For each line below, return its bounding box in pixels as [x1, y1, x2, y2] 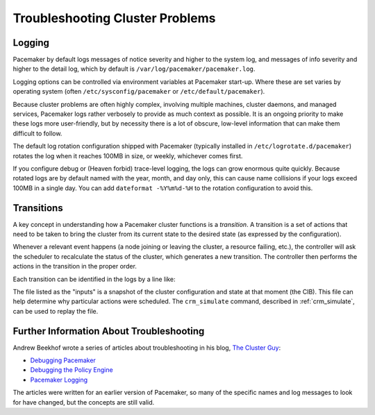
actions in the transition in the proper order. [12, 262, 137, 271]
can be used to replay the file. [12, 307, 99, 315]
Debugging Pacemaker [30, 356, 97, 364]
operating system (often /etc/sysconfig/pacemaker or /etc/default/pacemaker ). [12, 87, 265, 96]
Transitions [12, 202, 63, 214]
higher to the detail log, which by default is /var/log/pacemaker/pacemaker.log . [12, 65, 256, 73]
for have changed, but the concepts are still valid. [12, 398, 155, 406]
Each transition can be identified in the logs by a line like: [12, 275, 176, 283]
